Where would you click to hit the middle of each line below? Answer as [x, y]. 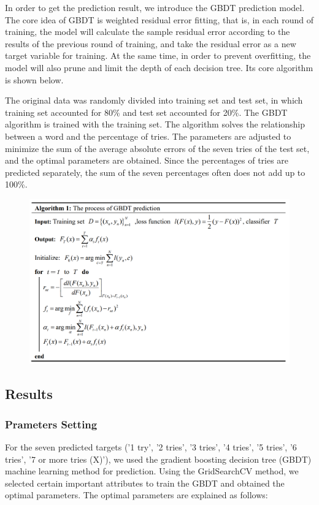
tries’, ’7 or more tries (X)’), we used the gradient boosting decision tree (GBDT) [158, 459]
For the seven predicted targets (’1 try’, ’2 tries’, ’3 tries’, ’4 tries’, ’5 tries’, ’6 [151, 447]
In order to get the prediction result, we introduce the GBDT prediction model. [155, 7]
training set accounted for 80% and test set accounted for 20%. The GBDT [146, 112]
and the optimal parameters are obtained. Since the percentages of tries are [147, 160]
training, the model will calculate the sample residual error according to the [148, 32]
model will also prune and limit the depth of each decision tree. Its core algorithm [159, 67]
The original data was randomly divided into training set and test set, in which [154, 100]
